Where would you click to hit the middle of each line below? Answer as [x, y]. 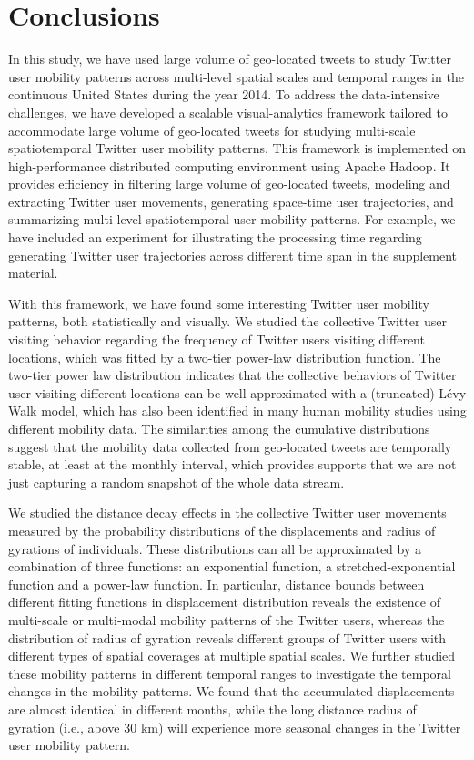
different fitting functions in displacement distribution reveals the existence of [224, 602]
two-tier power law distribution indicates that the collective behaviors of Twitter [232, 375]
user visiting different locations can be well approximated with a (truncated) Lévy [237, 392]
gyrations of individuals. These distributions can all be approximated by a [215, 548]
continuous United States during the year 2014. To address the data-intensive [224, 94]
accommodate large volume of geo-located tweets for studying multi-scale [212, 130]
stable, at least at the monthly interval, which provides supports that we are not [232, 464]
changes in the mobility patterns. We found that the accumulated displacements [232, 691]
